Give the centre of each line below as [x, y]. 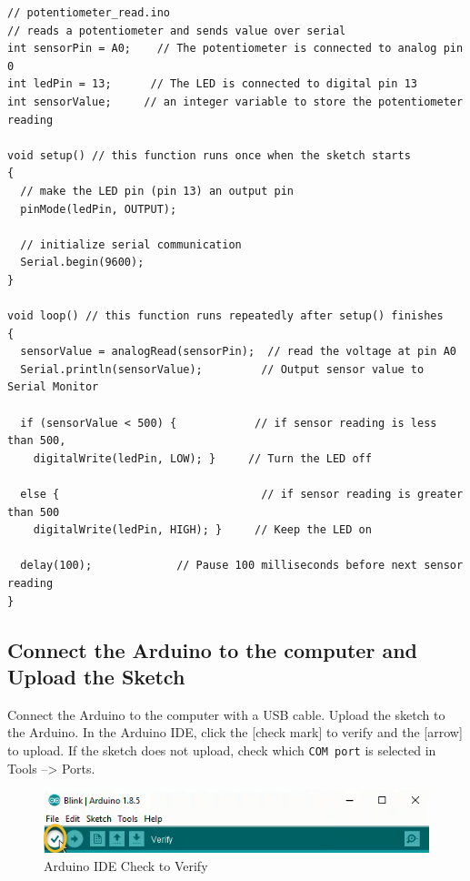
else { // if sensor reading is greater [242, 495]
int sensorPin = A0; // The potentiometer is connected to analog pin [235, 49]
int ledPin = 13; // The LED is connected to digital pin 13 [213, 84]
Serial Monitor [53, 387]
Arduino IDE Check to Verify [126, 866]
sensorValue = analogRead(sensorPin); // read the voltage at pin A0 [238, 352]
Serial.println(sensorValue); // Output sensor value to [222, 369]
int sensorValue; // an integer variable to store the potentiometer [235, 101]
